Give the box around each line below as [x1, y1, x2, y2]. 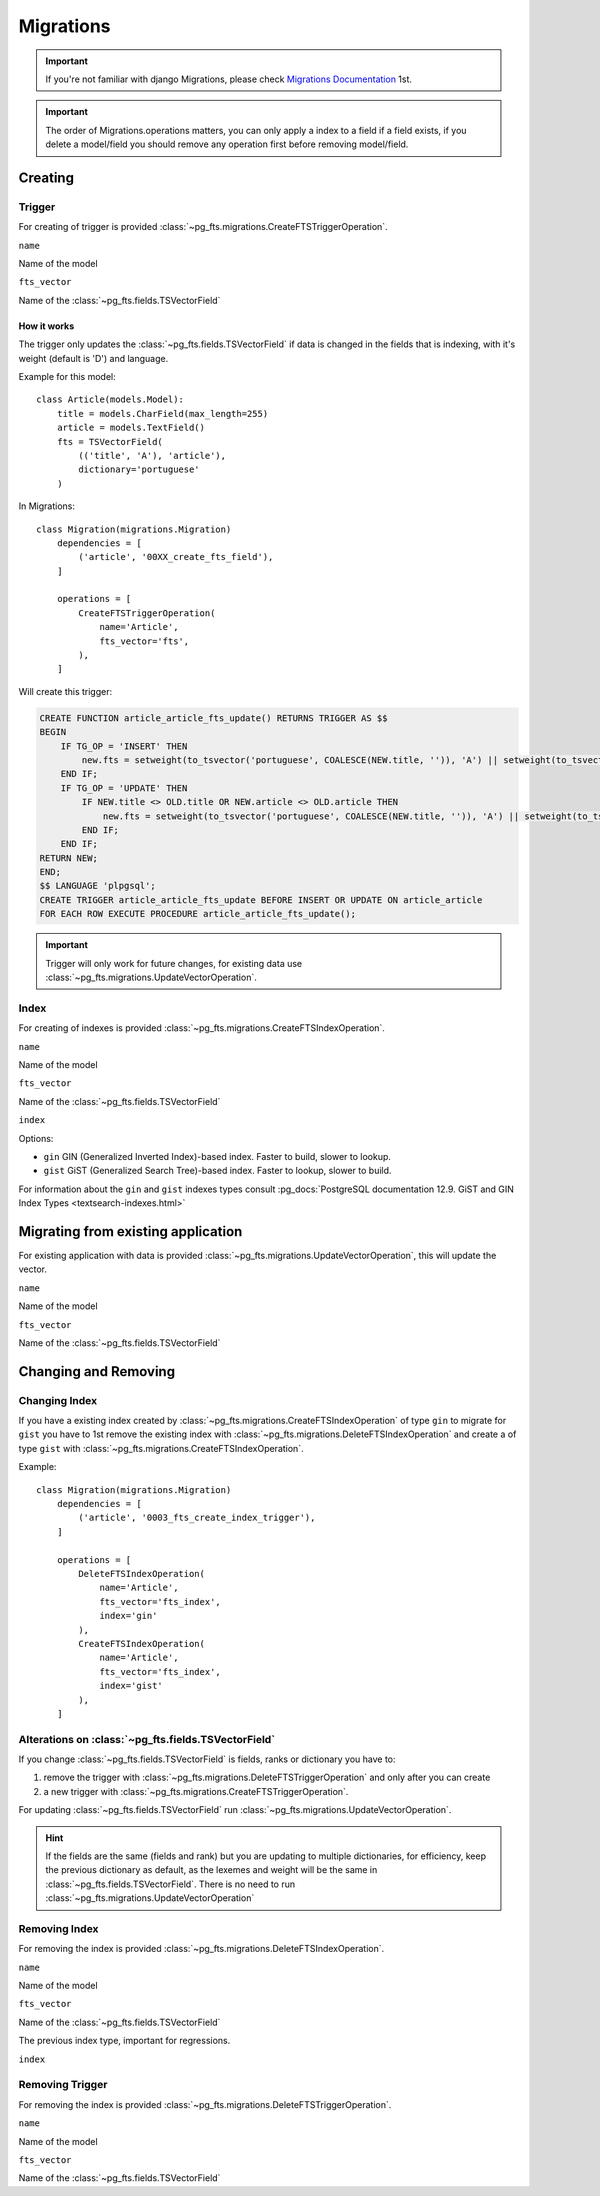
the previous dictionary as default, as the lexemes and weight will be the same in [45, 1864, 378, 1876]
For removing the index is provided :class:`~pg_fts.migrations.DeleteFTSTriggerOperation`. [18, 2098, 392, 2110]
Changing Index [18, 1393, 98, 1407]
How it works [18, 320, 75, 332]
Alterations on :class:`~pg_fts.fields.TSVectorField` [18, 1732, 275, 1746]
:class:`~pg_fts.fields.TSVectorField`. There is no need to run [45, 1878, 295, 1890]
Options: [18, 1132, 54, 1144]
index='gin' [99, 1610, 158, 1622]
